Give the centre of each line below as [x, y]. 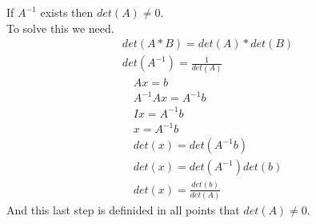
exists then [67, 12]
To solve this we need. [60, 28]
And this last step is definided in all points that [123, 209]
